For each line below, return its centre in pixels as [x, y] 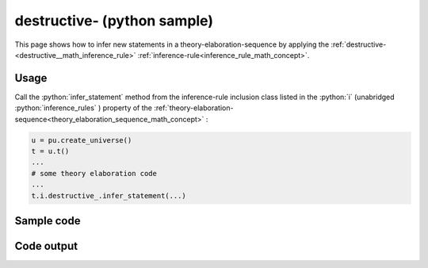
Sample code [48, 221]
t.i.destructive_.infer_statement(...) [109, 195]
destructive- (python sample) [114, 21]
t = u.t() [50, 151]
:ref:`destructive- [358, 44]
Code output [46, 246]
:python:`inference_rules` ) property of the [83, 108]
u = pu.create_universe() [82, 140]
